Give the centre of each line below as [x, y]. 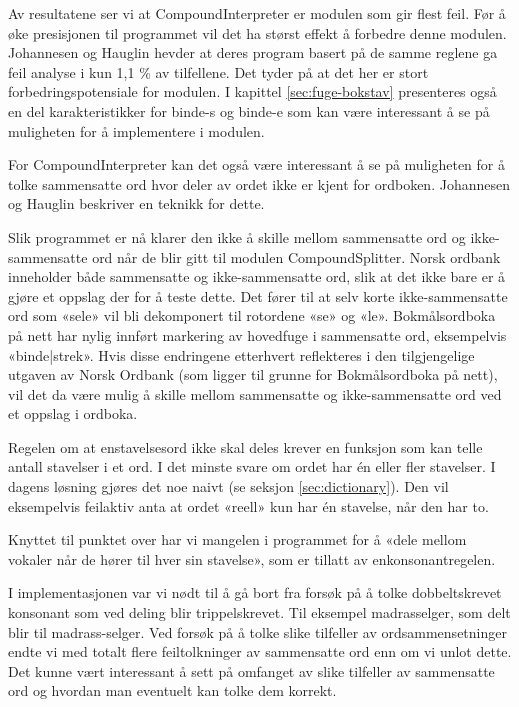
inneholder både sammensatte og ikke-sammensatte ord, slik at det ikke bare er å [257, 276]
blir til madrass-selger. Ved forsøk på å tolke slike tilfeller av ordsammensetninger [257, 631]
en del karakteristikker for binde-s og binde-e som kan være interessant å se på [249, 110]
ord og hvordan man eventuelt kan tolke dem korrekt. [172, 690]
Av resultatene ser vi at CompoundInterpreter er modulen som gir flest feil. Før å [257, 13]
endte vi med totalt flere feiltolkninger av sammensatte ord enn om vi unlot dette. [260, 651]
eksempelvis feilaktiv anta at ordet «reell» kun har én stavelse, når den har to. [248, 505]
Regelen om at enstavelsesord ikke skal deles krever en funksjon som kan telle [245, 446]
